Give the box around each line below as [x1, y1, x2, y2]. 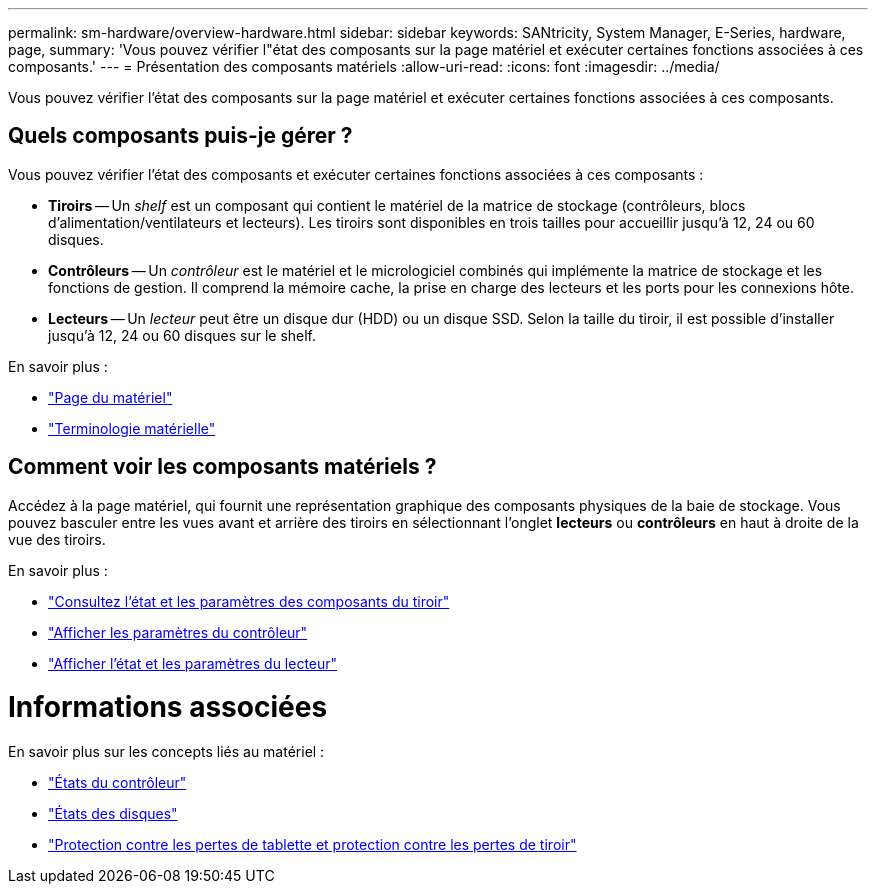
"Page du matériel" [48, 388, 173, 406]
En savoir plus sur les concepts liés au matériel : [8, 743, 325, 761]
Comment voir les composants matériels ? [8, 454, 437, 480]
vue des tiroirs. [8, 530, 106, 548]
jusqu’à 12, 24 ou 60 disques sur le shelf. [48, 326, 317, 344]
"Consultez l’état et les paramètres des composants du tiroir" [48, 592, 450, 610]
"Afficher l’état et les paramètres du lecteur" [48, 654, 338, 672]
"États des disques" [48, 805, 178, 823]
